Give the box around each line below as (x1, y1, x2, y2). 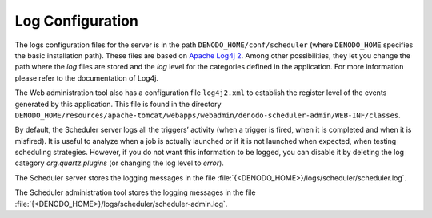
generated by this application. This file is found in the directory (14, 99, 222, 109)
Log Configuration (14, 12, 139, 30)
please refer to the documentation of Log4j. (14, 73, 159, 83)
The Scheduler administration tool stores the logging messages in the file (14, 188, 256, 197)
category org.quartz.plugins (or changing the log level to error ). (14, 158, 224, 168)
